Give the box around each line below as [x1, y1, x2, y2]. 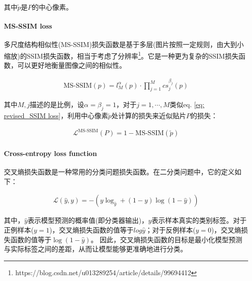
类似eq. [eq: [170, 99, 205, 109]
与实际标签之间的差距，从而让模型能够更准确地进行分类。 [4, 244, 187, 254]
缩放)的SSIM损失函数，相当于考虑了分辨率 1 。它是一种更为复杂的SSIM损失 [4, 49, 239, 61]
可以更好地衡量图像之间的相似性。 [17, 60, 126, 70]
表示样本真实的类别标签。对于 [151, 215, 247, 225]
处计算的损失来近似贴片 [111, 110, 186, 121]
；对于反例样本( [145, 224, 196, 234]
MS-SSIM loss [4, 21, 52, 31]
